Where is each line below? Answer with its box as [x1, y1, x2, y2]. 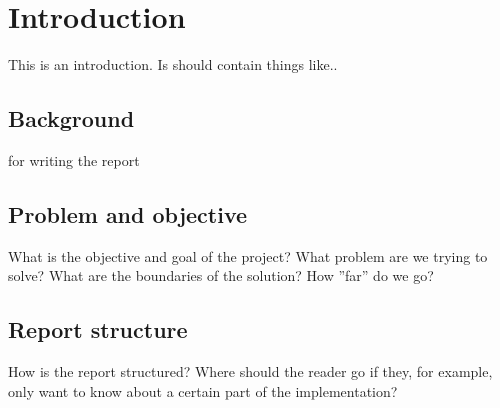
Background [8, 103, 135, 134]
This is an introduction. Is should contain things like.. [8, 54, 338, 75]
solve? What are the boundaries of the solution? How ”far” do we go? [8, 265, 434, 286]
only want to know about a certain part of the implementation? [8, 380, 398, 401]
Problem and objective [8, 198, 248, 229]
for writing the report [8, 149, 140, 170]
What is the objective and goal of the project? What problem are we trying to [8, 245, 488, 266]
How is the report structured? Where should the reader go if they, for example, [8, 361, 493, 382]
